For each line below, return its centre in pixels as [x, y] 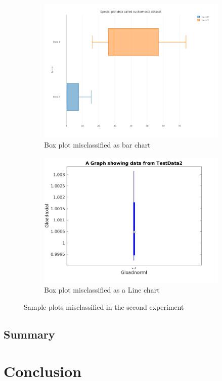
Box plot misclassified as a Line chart [102, 290]
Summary [29, 334]
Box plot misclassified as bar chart [97, 144]
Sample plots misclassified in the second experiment [104, 306]
